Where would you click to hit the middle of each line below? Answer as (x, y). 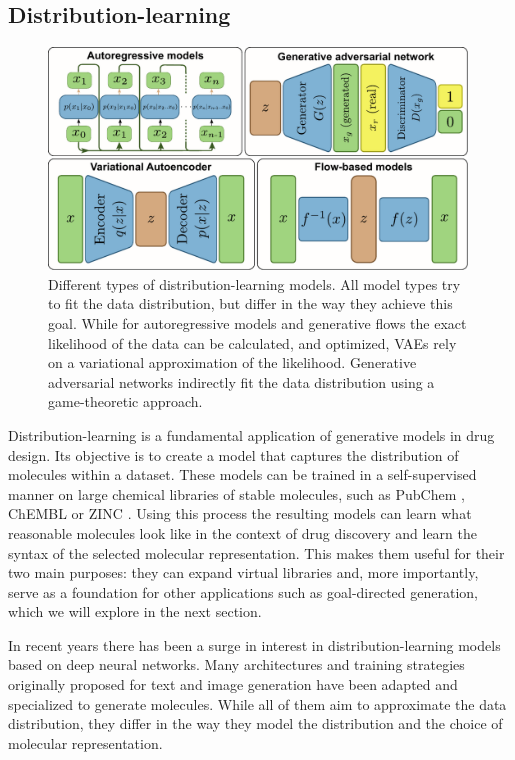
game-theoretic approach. (125, 401)
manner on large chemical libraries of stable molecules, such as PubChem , (236, 493)
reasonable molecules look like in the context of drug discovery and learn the (242, 532)
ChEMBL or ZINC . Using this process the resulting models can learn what (240, 513)
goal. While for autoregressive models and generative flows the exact (257, 322)
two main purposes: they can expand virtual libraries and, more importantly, (243, 572)
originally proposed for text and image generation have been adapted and (233, 684)
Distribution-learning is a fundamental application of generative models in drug (251, 434)
